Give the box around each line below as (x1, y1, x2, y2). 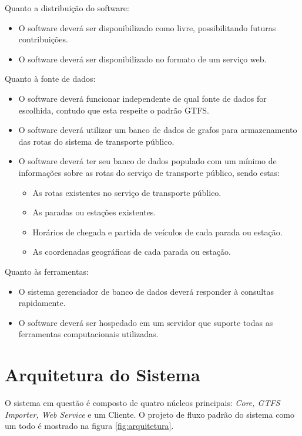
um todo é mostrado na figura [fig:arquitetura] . (5, 420, 174, 432)
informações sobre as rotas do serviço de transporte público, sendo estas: (18, 166, 280, 178)
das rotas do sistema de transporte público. (18, 135, 175, 147)
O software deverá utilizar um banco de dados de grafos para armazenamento (18, 124, 297, 136)
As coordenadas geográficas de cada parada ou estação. (32, 245, 231, 258)
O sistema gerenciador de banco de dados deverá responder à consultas (18, 285, 274, 297)
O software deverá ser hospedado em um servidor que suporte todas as (18, 316, 273, 328)
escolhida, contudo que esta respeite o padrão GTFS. (18, 104, 209, 116)
